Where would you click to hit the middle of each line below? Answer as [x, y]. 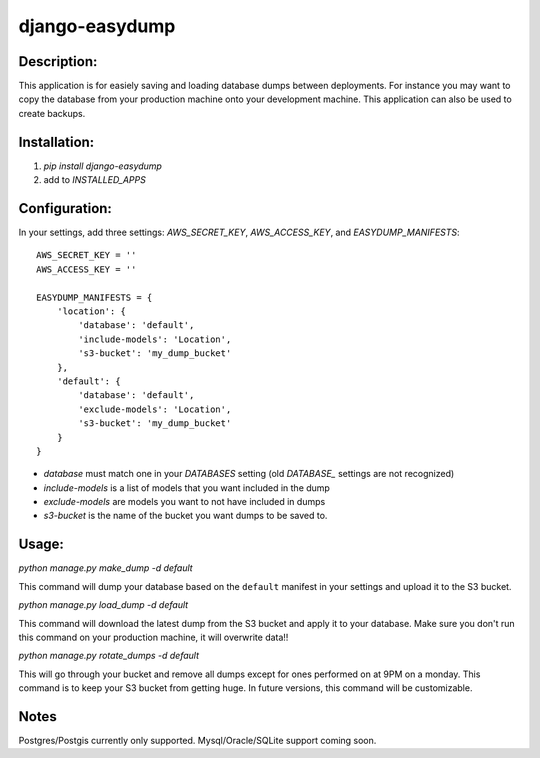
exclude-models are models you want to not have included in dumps [184, 502]
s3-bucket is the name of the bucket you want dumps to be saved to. [185, 516]
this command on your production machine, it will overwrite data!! [153, 637]
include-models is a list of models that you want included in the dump [186, 487]
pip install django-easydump [102, 166]
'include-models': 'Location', [155, 339]
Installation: [56, 141]
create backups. [52, 113]
